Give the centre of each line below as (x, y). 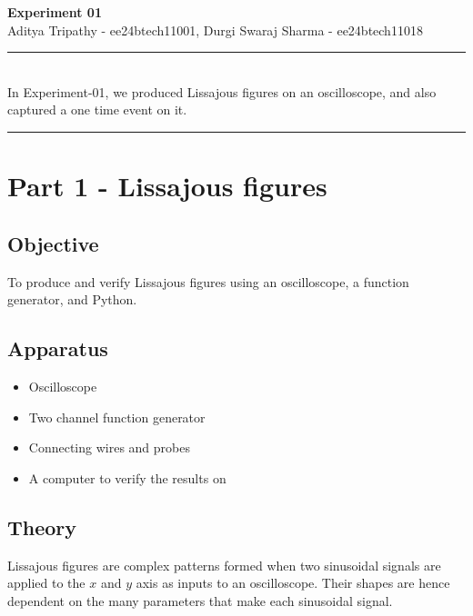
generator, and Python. (72, 299)
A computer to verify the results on (127, 477)
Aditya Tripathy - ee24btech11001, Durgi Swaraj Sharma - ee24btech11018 (215, 30)
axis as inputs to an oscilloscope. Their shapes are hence (293, 583)
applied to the (46, 583)
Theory (42, 527)
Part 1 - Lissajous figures (167, 186)
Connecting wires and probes (109, 447)
